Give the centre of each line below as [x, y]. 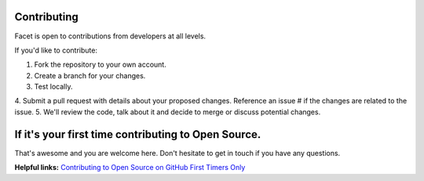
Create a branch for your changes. [90, 75]
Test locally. [53, 87]
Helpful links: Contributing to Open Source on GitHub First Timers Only [130, 168]
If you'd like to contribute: [56, 50]
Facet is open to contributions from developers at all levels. [110, 36]
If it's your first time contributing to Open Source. [138, 134]
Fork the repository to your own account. [100, 65]
